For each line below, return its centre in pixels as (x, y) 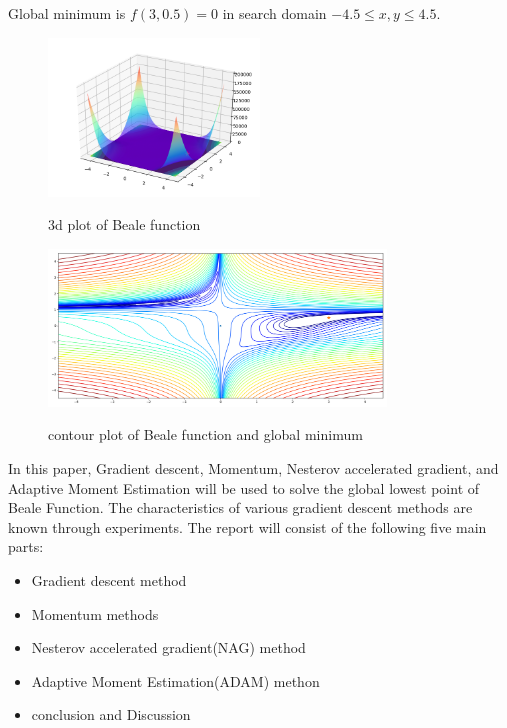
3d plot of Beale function (124, 224)
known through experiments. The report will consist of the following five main (247, 526)
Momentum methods (95, 613)
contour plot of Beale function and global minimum (205, 434)
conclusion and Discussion (111, 714)
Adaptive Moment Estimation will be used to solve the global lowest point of (244, 487)
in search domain (274, 13)
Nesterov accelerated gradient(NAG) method (168, 647)
